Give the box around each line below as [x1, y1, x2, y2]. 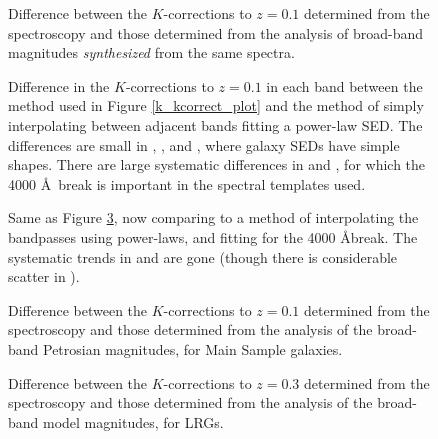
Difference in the [8, 75, 110, 96]
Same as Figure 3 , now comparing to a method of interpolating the [8, 207, 419, 228]
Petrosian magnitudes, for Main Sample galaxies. [43, 338, 343, 359]
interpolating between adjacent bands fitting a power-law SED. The [8, 114, 423, 135]
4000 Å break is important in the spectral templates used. [8, 173, 366, 194]
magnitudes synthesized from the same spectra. [8, 42, 295, 63]
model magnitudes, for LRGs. [43, 411, 224, 432]
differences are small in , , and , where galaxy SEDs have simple [8, 134, 400, 155]
